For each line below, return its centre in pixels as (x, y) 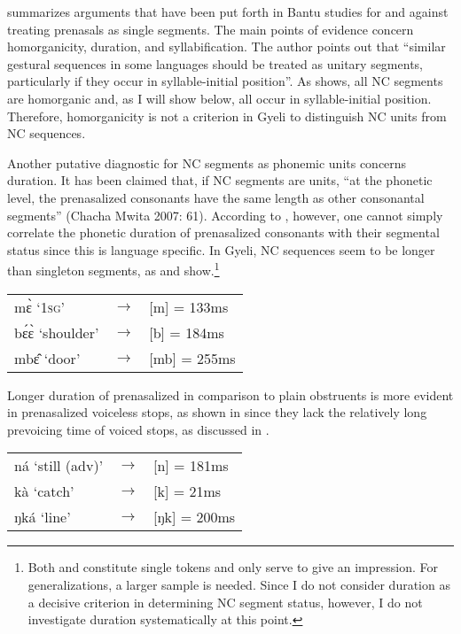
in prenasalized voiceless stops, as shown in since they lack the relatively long (217, 412)
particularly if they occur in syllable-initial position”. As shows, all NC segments (225, 81)
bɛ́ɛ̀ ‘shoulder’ (57, 332)
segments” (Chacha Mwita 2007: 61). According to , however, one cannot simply (225, 215)
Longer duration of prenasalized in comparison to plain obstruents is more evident (230, 394)
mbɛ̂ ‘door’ (47, 358)
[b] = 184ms (187, 332)
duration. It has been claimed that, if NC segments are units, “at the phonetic (220, 180)
